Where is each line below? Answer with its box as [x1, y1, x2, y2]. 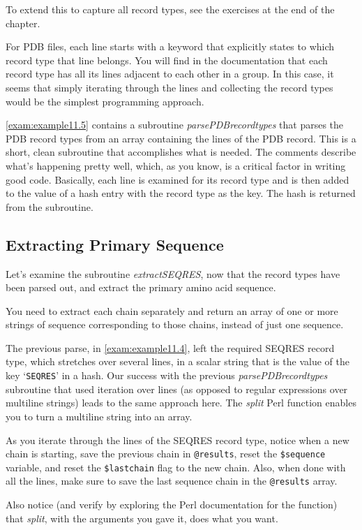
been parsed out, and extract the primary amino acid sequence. [6, 280, 276, 295]
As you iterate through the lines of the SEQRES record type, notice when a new [6, 432, 349, 447]
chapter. [6, 15, 40, 30]
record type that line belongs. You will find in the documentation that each [6, 52, 328, 67]
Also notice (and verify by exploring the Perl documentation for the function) [6, 497, 338, 512]
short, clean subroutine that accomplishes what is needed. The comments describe [6, 145, 356, 159]
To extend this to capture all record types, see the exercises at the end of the [6, 2, 335, 16]
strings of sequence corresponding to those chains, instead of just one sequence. [6, 317, 344, 332]
